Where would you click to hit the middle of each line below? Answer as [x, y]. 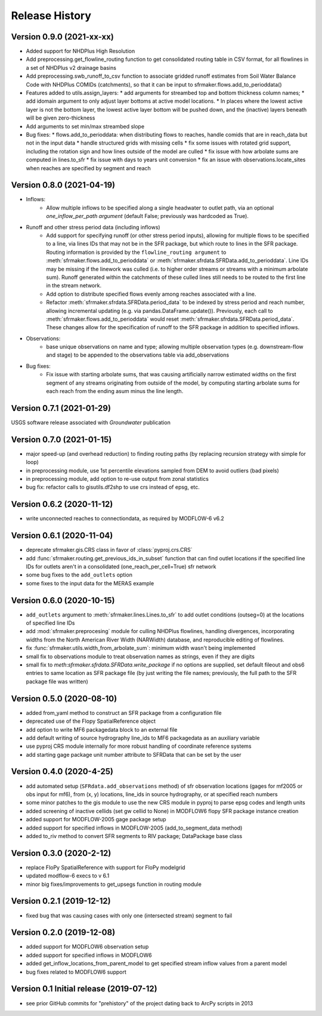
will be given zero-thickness [61, 118]
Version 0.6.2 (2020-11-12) [62, 504]
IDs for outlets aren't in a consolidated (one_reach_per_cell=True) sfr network [121, 567]
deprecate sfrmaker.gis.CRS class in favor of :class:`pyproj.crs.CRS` [109, 550]
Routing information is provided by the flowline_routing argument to [136, 252]
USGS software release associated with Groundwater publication [91, 422]
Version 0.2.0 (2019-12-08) [63, 933]
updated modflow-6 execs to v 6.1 [68, 876]
